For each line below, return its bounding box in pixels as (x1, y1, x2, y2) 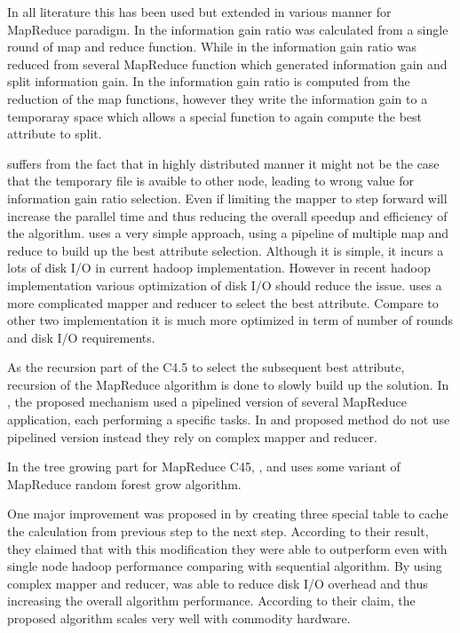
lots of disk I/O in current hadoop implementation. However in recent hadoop (7, 258, 431, 277)
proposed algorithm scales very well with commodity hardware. (7, 609, 351, 627)
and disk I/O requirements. (7, 328, 155, 346)
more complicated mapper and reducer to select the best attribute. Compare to (7, 293, 439, 312)
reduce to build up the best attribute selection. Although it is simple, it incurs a (7, 241, 444, 259)
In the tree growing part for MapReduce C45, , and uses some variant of (7, 457, 401, 476)
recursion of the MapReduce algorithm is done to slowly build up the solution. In (7, 375, 449, 393)
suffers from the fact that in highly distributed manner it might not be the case (7, 154, 440, 172)
